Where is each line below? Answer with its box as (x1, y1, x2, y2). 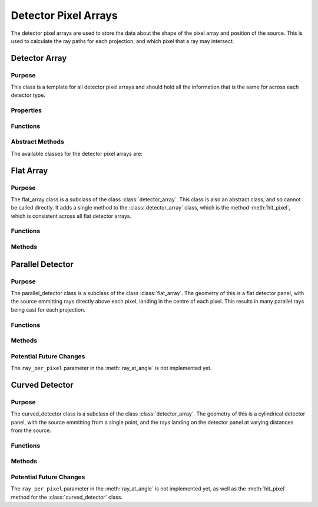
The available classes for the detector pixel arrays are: (11, 150, 143, 157)
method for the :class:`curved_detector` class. (11, 493, 123, 501)
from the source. (11, 427, 52, 434)
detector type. (11, 91, 45, 99)
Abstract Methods (11, 138, 64, 146)
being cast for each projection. (11, 306, 85, 313)
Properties (11, 106, 42, 115)
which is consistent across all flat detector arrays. (11, 212, 132, 220)
